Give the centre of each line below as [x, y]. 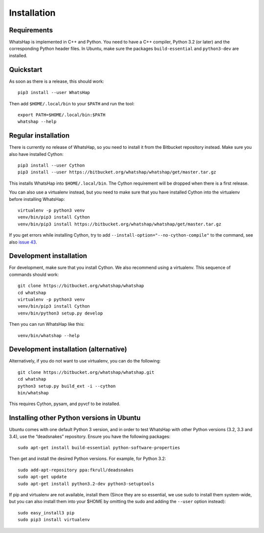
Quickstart [26, 69]
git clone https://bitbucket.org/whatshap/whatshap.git [86, 372]
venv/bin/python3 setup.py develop [60, 313]
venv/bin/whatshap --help [49, 335]
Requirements [31, 30]
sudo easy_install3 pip [46, 513]
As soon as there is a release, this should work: [57, 81]
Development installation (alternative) [68, 350]
